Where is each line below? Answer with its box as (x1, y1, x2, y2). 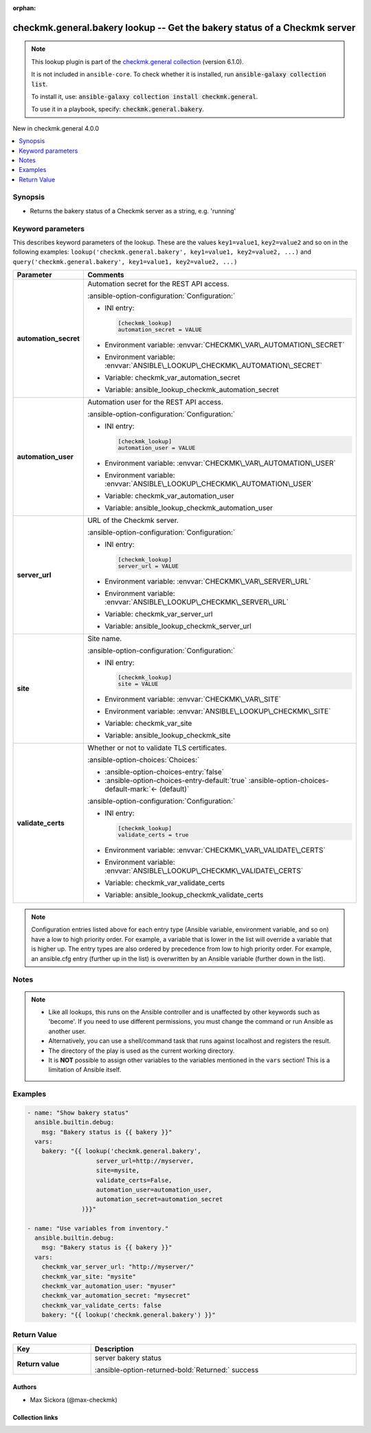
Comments (87, 270, 124, 280)
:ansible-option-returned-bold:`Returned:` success (94, 1365, 259, 1375)
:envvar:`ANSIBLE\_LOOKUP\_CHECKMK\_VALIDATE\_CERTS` (104, 866, 304, 876)
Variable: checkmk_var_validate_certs (104, 878, 225, 887)
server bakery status (94, 1353, 161, 1362)
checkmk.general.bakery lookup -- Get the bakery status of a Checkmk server (12, 21, 356, 34)
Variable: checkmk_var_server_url (104, 609, 213, 618)
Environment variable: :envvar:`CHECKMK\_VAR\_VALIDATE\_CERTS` (104, 845, 326, 855)
